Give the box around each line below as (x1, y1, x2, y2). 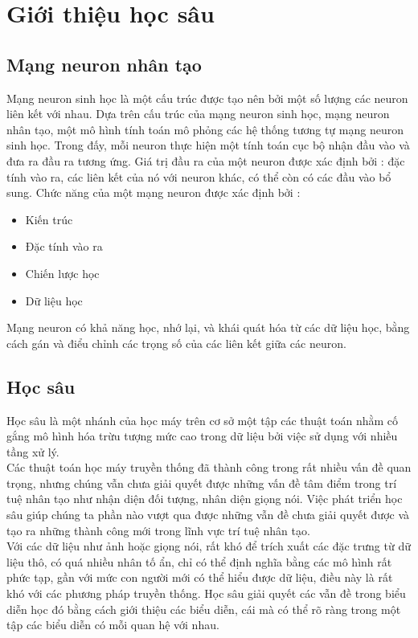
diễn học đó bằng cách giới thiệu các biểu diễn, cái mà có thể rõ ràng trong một (6, 600, 401, 617)
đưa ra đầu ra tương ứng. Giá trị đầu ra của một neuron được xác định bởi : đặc (6, 152, 405, 169)
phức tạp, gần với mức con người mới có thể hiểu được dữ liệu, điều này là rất (6, 569, 393, 586)
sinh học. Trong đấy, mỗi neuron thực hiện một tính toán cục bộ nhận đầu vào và (6, 137, 410, 153)
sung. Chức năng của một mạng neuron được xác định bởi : (6, 184, 301, 201)
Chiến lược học (25, 264, 100, 281)
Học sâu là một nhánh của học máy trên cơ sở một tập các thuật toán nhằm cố (6, 411, 399, 428)
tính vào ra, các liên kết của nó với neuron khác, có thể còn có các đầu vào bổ (6, 168, 391, 185)
